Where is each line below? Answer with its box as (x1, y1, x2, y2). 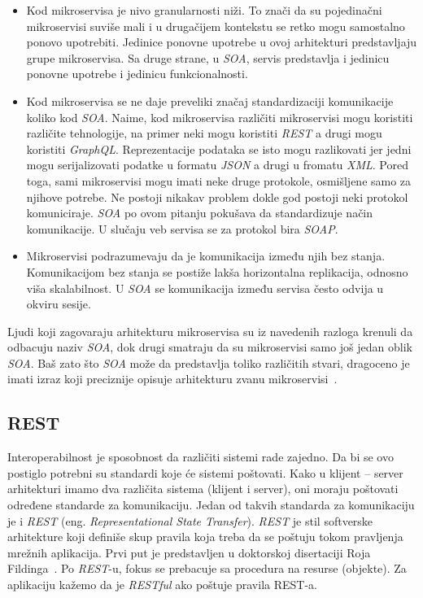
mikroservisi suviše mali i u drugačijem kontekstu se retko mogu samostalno (26, 17, 405, 34)
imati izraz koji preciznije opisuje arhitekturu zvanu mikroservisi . (7, 370, 338, 387)
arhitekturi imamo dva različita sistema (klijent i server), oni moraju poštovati (7, 480, 399, 497)
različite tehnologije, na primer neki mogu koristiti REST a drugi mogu (26, 124, 382, 142)
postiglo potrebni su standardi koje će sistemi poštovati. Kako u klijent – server (7, 464, 403, 481)
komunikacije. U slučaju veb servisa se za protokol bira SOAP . (26, 220, 338, 237)
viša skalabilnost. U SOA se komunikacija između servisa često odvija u (26, 279, 384, 296)
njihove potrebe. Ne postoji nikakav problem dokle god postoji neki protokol (26, 188, 408, 205)
